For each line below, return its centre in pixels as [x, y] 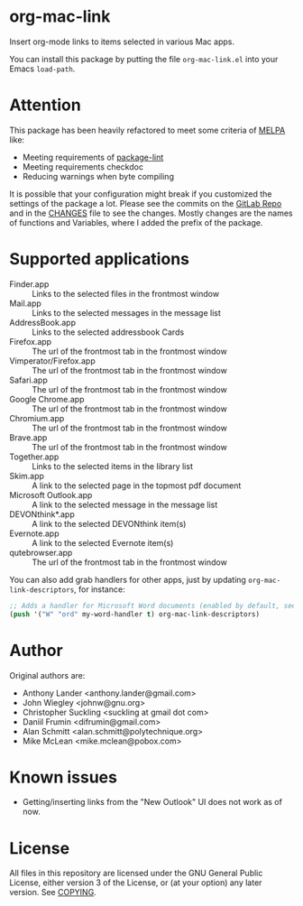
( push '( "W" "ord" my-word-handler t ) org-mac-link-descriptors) [134, 614]
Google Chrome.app [47, 399]
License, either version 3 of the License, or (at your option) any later [136, 883]
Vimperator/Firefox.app [53, 361]
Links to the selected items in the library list [113, 466]
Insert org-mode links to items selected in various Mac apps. [122, 42]
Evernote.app [34, 533]
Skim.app [27, 476]
